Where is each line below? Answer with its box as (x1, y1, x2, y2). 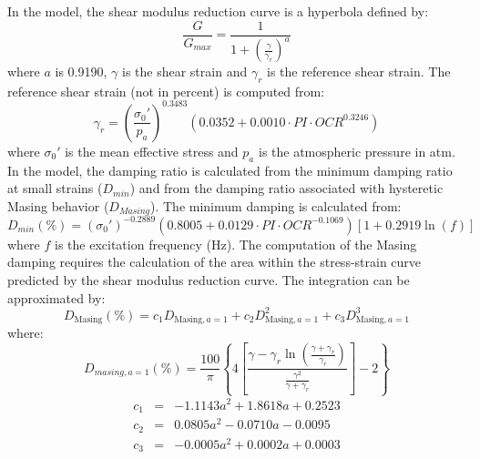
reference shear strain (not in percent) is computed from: (7, 81, 325, 100)
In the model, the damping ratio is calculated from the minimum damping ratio (7, 160, 453, 179)
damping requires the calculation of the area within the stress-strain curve (7, 252, 422, 271)
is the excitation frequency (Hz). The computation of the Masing (55, 234, 417, 253)
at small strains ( (7, 178, 103, 198)
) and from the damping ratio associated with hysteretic (129, 178, 444, 198)
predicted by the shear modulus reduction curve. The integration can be (7, 270, 410, 290)
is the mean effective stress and (65, 141, 239, 160)
